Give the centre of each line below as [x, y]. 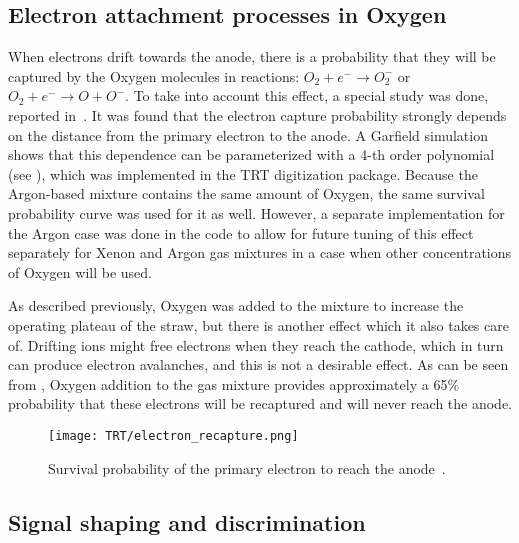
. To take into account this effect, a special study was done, [307, 95]
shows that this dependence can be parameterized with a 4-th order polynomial [251, 154]
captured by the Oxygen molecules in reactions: [154, 75]
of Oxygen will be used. [80, 271]
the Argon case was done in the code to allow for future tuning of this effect [241, 232]
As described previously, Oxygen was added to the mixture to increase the [236, 305]
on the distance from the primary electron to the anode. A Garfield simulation [248, 134]
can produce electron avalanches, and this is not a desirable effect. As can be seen [258, 364]
